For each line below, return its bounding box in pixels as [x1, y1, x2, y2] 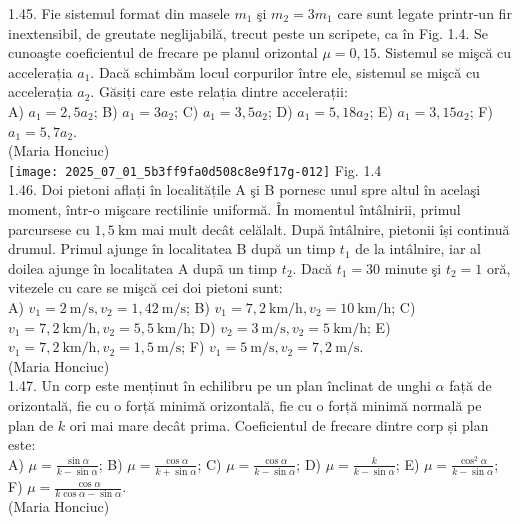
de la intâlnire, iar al [355, 238, 481, 259]
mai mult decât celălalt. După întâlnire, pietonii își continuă [141, 218, 510, 239]
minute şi [384, 257, 442, 278]
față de [449, 375, 492, 396]
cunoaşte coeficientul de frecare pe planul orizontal [8, 42, 318, 63]
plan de [8, 414, 54, 435]
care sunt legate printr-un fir [337, 3, 512, 23]
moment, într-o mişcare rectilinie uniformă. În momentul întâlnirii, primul [8, 199, 461, 219]
